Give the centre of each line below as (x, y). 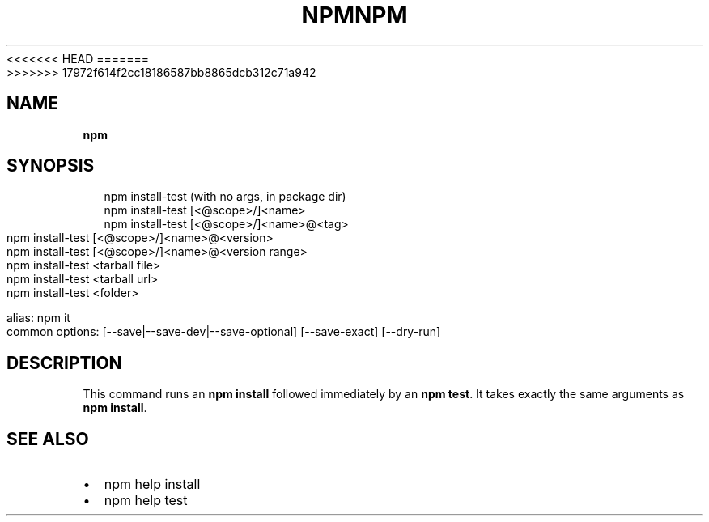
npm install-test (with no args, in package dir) (225, 197)
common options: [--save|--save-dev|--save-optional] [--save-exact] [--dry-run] (224, 332)
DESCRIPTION (64, 363)
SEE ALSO (48, 439)
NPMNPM (354, 15)
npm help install (152, 484)
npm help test (146, 501)
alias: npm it (38, 318)
